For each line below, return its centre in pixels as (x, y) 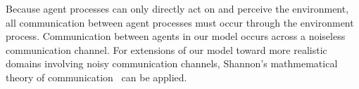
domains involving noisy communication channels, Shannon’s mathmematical (172, 63)
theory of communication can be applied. (96, 77)
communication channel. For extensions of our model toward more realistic (166, 49)
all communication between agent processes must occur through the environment (180, 22)
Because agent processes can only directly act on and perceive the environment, (177, 8)
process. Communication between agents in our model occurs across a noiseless (176, 36)
